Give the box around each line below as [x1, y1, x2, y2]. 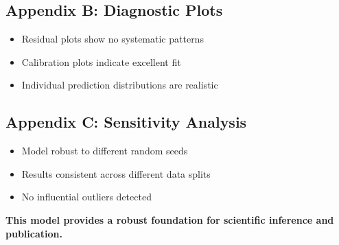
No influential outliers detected [21, 189, 152, 204]
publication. [5, 226, 62, 240]
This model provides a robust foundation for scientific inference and [5, 212, 334, 226]
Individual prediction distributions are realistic [21, 78, 218, 92]
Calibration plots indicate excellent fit [21, 54, 181, 69]
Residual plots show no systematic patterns [21, 32, 204, 46]
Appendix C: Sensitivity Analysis [5, 111, 247, 132]
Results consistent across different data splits [21, 166, 211, 180]
